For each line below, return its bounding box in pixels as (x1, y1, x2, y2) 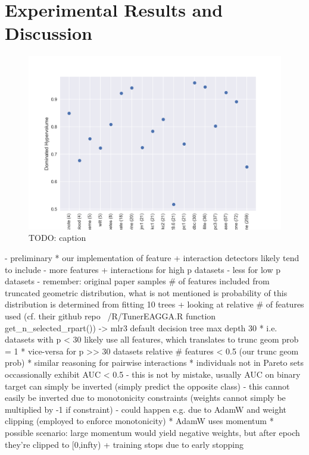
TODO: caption (29, 231, 86, 244)
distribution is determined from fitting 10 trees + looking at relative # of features (5, 298, 304, 310)
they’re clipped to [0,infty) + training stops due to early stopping (5, 438, 244, 450)
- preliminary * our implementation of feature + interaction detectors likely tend (5, 252, 299, 263)
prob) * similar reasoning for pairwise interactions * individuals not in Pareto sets (5, 356, 304, 369)
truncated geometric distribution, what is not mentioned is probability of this (5, 286, 288, 299)
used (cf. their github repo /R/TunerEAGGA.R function (5, 309, 216, 322)
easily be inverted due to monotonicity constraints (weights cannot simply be (5, 391, 286, 404)
